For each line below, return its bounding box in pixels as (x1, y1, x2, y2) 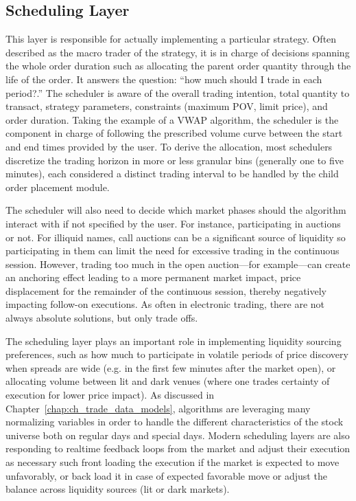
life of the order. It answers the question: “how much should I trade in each (5, 71, 322, 86)
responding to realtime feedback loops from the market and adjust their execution (5, 441, 351, 456)
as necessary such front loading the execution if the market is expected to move (5, 455, 340, 469)
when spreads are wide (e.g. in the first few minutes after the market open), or (5, 360, 336, 375)
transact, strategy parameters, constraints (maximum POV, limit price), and (5, 99, 328, 113)
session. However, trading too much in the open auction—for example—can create (5, 256, 351, 271)
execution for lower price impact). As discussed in (5, 388, 215, 402)
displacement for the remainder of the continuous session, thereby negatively (5, 283, 327, 298)
